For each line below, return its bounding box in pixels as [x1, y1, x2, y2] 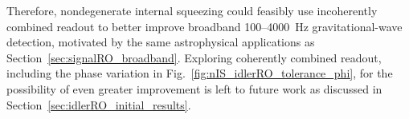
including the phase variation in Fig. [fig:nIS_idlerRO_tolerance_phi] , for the [6, 65, 393, 81]
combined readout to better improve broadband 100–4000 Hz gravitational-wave [6, 18, 403, 34]
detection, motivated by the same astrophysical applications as [6, 34, 315, 50]
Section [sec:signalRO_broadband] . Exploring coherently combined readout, [6, 49, 382, 65]
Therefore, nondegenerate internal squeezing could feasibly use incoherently [6, 2, 378, 18]
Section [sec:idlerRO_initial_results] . [6, 96, 191, 113]
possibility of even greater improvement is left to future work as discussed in [6, 80, 382, 97]
